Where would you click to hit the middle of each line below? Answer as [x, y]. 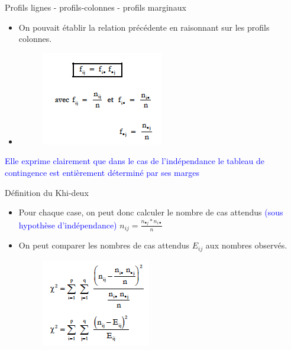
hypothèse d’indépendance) [68, 225]
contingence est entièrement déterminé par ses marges [102, 172]
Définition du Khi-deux [47, 192]
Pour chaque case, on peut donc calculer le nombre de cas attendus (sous [151, 212]
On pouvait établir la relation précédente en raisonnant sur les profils [144, 27]
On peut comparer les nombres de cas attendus [104, 245]
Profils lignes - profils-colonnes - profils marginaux [96, 7]
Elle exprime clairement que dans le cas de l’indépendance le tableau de [135, 161]
